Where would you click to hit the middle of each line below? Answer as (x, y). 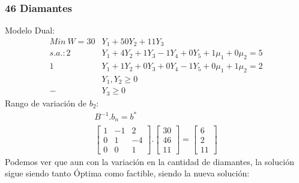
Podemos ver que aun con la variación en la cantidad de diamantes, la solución (149, 161)
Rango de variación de (46, 103)
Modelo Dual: (30, 30)
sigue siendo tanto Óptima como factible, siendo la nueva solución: (127, 173)
